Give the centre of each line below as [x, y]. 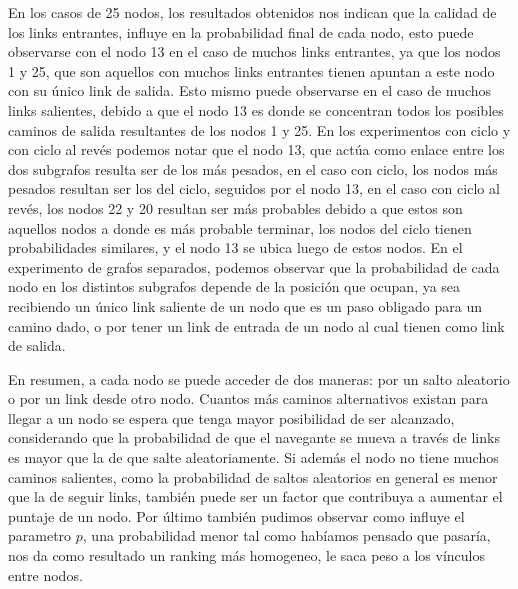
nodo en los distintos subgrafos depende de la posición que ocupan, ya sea [234, 286]
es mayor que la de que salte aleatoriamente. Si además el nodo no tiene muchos [253, 457]
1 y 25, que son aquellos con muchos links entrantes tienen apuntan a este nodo [251, 70]
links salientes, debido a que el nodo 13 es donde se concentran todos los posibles [256, 109]
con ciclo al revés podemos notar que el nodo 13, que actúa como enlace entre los [256, 149]
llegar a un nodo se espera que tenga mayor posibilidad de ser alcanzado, [231, 417]
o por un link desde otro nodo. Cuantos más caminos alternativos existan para [248, 398]
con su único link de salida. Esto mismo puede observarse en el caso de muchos [250, 90]
